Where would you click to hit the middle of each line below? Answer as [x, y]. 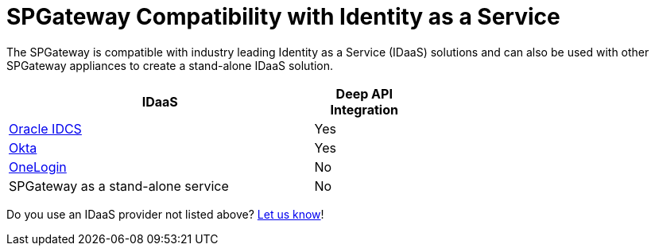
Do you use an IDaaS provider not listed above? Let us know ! [165, 214]
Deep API [364, 93]
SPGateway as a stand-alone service [119, 186]
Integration [364, 109]
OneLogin [38, 167]
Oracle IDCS [45, 128]
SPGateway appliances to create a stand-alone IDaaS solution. [170, 65]
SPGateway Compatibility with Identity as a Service [283, 17]
